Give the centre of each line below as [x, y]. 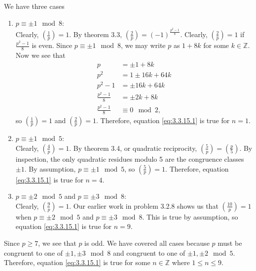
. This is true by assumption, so [190, 216]
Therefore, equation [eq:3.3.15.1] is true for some [77, 262]
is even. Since [52, 45]
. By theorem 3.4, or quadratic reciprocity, [133, 148]
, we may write [143, 45]
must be [230, 243]
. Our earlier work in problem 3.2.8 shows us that [144, 205]
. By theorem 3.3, [96, 34]
